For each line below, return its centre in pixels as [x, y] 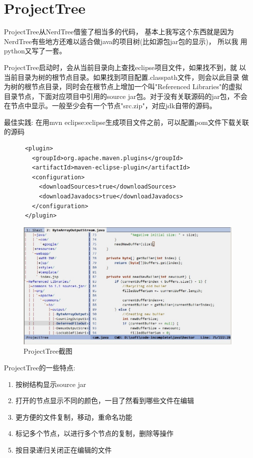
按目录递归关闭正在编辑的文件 [63, 449]
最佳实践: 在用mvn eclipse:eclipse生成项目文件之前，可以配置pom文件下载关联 [126, 122]
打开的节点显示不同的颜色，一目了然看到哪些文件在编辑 [105, 400]
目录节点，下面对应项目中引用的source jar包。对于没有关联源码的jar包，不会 [126, 96]
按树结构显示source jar [51, 384]
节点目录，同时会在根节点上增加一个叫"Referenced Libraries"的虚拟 [137, 86]
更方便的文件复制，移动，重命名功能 [74, 417]
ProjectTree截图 [48, 351]
